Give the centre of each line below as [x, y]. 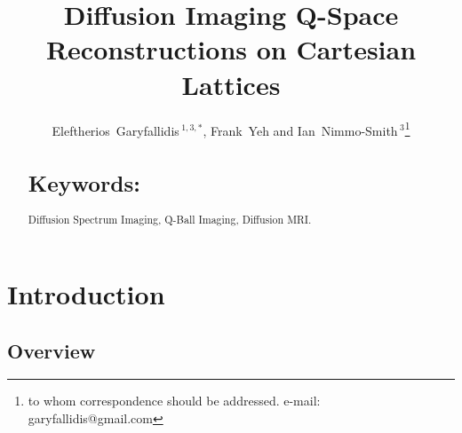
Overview [52, 350]
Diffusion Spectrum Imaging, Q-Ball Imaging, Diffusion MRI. [170, 220]
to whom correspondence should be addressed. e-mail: [174, 401]
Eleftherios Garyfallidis [115, 130]
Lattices [231, 84]
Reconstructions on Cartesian [231, 49]
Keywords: [84, 183]
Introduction [86, 293]
